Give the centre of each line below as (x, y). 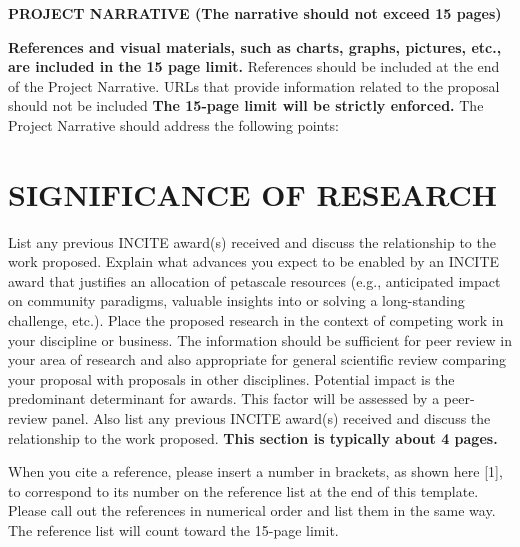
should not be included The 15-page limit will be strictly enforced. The (246, 105)
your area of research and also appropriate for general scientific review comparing (257, 359)
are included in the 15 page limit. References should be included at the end (254, 66)
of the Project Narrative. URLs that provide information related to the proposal (254, 85)
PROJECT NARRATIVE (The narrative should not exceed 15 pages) (255, 13)
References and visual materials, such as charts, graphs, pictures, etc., (255, 46)
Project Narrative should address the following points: (173, 124)
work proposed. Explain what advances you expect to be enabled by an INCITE (254, 261)
